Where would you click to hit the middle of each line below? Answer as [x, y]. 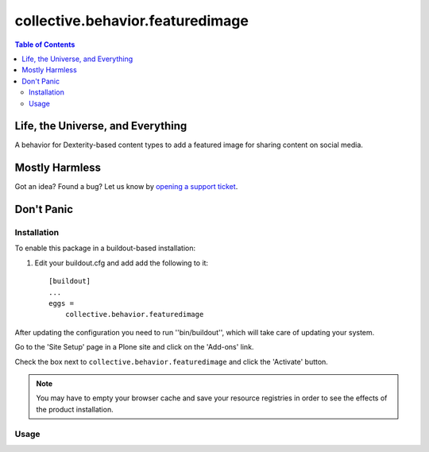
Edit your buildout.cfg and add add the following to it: [122, 263]
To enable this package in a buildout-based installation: [105, 248]
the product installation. [75, 409]
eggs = [62, 303]
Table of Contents [45, 44]
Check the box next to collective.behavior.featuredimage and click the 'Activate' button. [172, 361]
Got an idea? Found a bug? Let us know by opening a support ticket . [126, 187]
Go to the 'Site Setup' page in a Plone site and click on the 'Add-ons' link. [134, 347]
